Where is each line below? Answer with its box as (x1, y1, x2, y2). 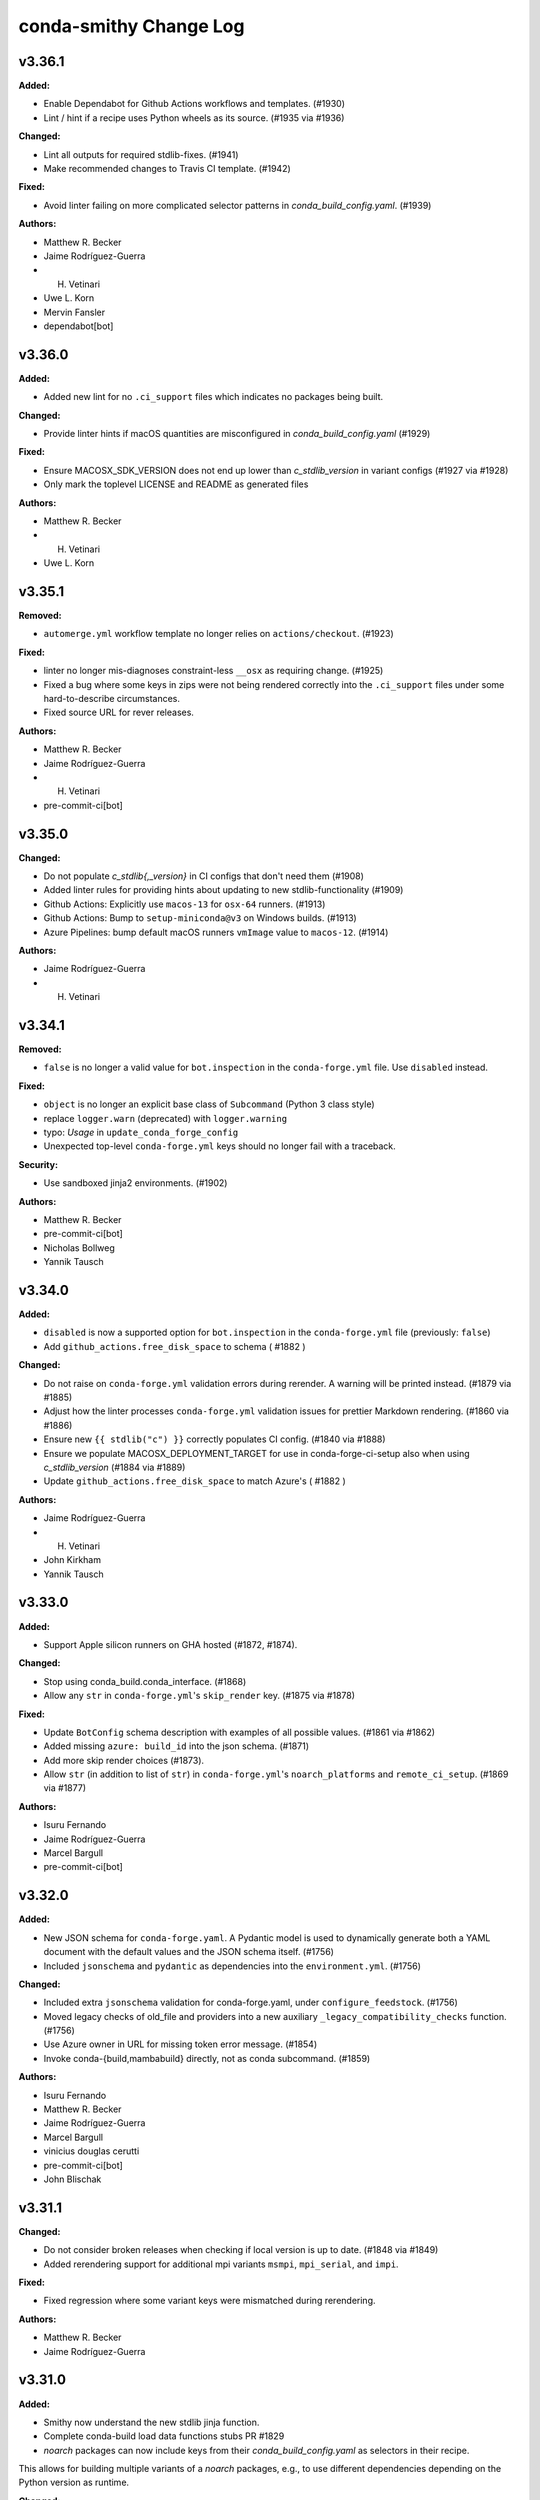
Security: (18, 1158, 59, 1170)
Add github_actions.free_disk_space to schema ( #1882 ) (43, 1340, 306, 1352)
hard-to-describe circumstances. (43, 692, 180, 704)
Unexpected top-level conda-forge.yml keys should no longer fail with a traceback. (43, 1140, 397, 1152)
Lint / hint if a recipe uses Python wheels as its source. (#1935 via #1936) (43, 111, 345, 124)
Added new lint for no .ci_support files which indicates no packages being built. (43, 391, 384, 403)
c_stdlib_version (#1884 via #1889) (43, 1461, 186, 1473)
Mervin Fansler (43, 306, 106, 318)
